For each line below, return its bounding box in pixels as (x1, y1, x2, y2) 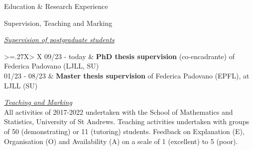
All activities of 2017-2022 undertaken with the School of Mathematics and (4, 106, 233, 117)
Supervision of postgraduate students (4, 34, 115, 45)
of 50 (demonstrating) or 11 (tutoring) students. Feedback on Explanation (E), (4, 126, 245, 136)
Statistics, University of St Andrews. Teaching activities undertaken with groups (4, 116, 250, 127)
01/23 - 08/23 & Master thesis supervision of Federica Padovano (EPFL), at (4, 70, 250, 80)
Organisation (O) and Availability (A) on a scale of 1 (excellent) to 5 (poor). (4, 136, 238, 146)
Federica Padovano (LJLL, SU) (4, 61, 99, 71)
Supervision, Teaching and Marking (4, 17, 113, 28)
